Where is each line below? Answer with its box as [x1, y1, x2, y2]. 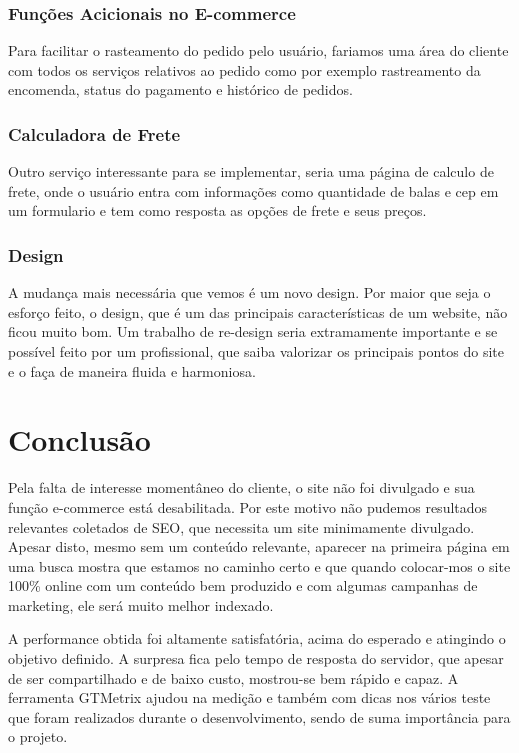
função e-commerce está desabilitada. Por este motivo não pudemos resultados [8, 496, 488, 517]
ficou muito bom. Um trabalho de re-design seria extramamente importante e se [8, 321, 498, 342]
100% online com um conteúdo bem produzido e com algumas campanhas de [8, 575, 478, 596]
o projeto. [8, 726, 68, 747]
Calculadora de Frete [8, 121, 181, 146]
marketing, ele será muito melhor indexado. [8, 594, 274, 615]
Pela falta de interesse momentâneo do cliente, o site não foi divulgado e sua [8, 477, 475, 498]
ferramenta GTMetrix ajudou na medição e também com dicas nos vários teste [8, 687, 491, 708]
